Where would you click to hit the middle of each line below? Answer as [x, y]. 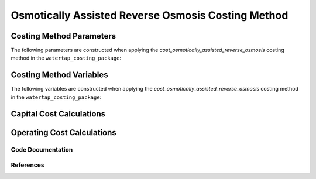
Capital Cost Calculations [58, 114]
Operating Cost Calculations [63, 132]
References [28, 165]
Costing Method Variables [59, 75]
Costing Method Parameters [63, 36]
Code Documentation [42, 149]
